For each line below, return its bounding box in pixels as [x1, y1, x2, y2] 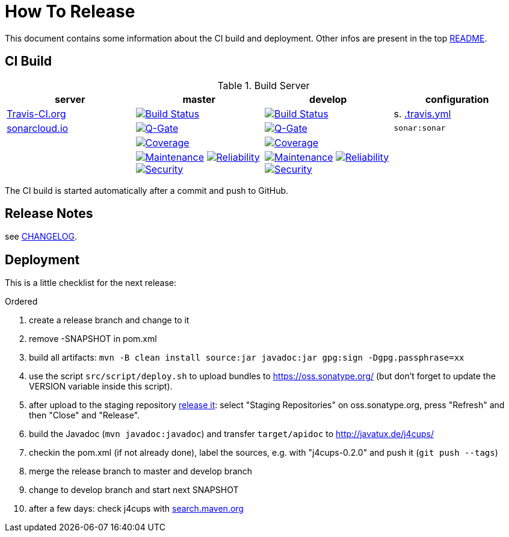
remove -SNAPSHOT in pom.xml [29, 334, 157, 344]
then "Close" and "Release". [29, 410, 140, 421]
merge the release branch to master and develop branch [29, 466, 253, 477]
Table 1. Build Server [217, 79, 310, 92]
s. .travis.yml [393, 107, 451, 120]
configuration [425, 93, 489, 105]
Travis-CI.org [7, 107, 66, 120]
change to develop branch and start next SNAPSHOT [29, 485, 239, 495]
